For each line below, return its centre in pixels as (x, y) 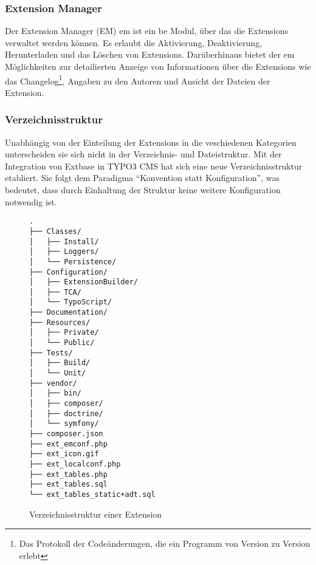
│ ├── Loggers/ (64, 252)
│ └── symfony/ (64, 424)
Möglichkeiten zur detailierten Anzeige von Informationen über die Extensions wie (158, 66)
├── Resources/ (60, 322)
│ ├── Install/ (64, 241)
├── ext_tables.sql (68, 485)
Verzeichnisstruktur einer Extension (95, 514)
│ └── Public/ (62, 343)
